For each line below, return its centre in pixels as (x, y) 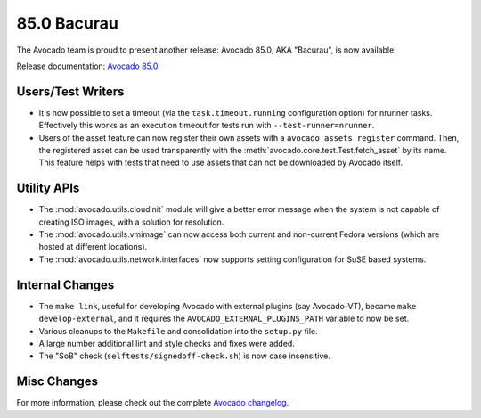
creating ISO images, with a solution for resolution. (131, 222)
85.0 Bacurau (68, 23)
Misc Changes (57, 382)
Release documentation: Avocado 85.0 (87, 66)
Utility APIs (48, 189)
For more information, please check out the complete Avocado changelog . (153, 403)
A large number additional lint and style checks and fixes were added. (167, 343)
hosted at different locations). (93, 247)
